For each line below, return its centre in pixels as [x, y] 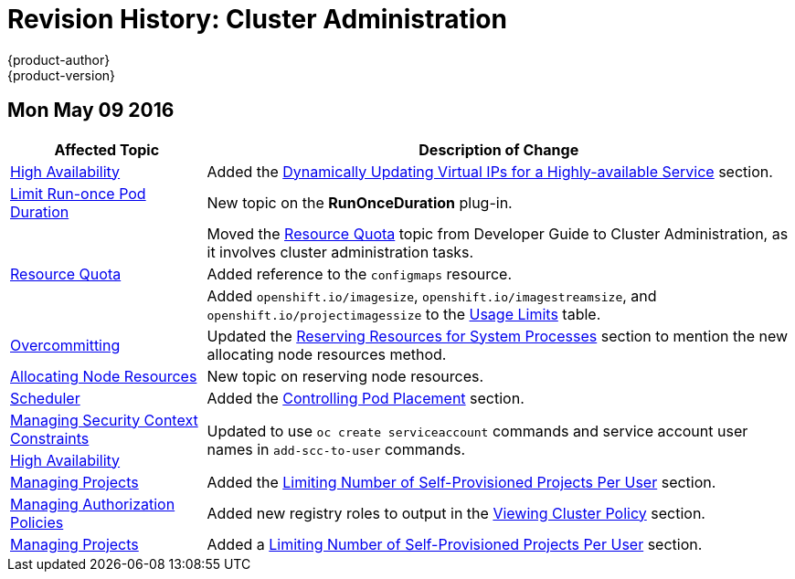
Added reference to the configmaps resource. [360, 274]
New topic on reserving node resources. [345, 376]
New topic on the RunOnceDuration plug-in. [360, 202]
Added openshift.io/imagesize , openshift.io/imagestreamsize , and [432, 295]
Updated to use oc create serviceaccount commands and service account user [477, 431]
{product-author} [59, 59]
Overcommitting [65, 345]
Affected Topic [107, 149]
